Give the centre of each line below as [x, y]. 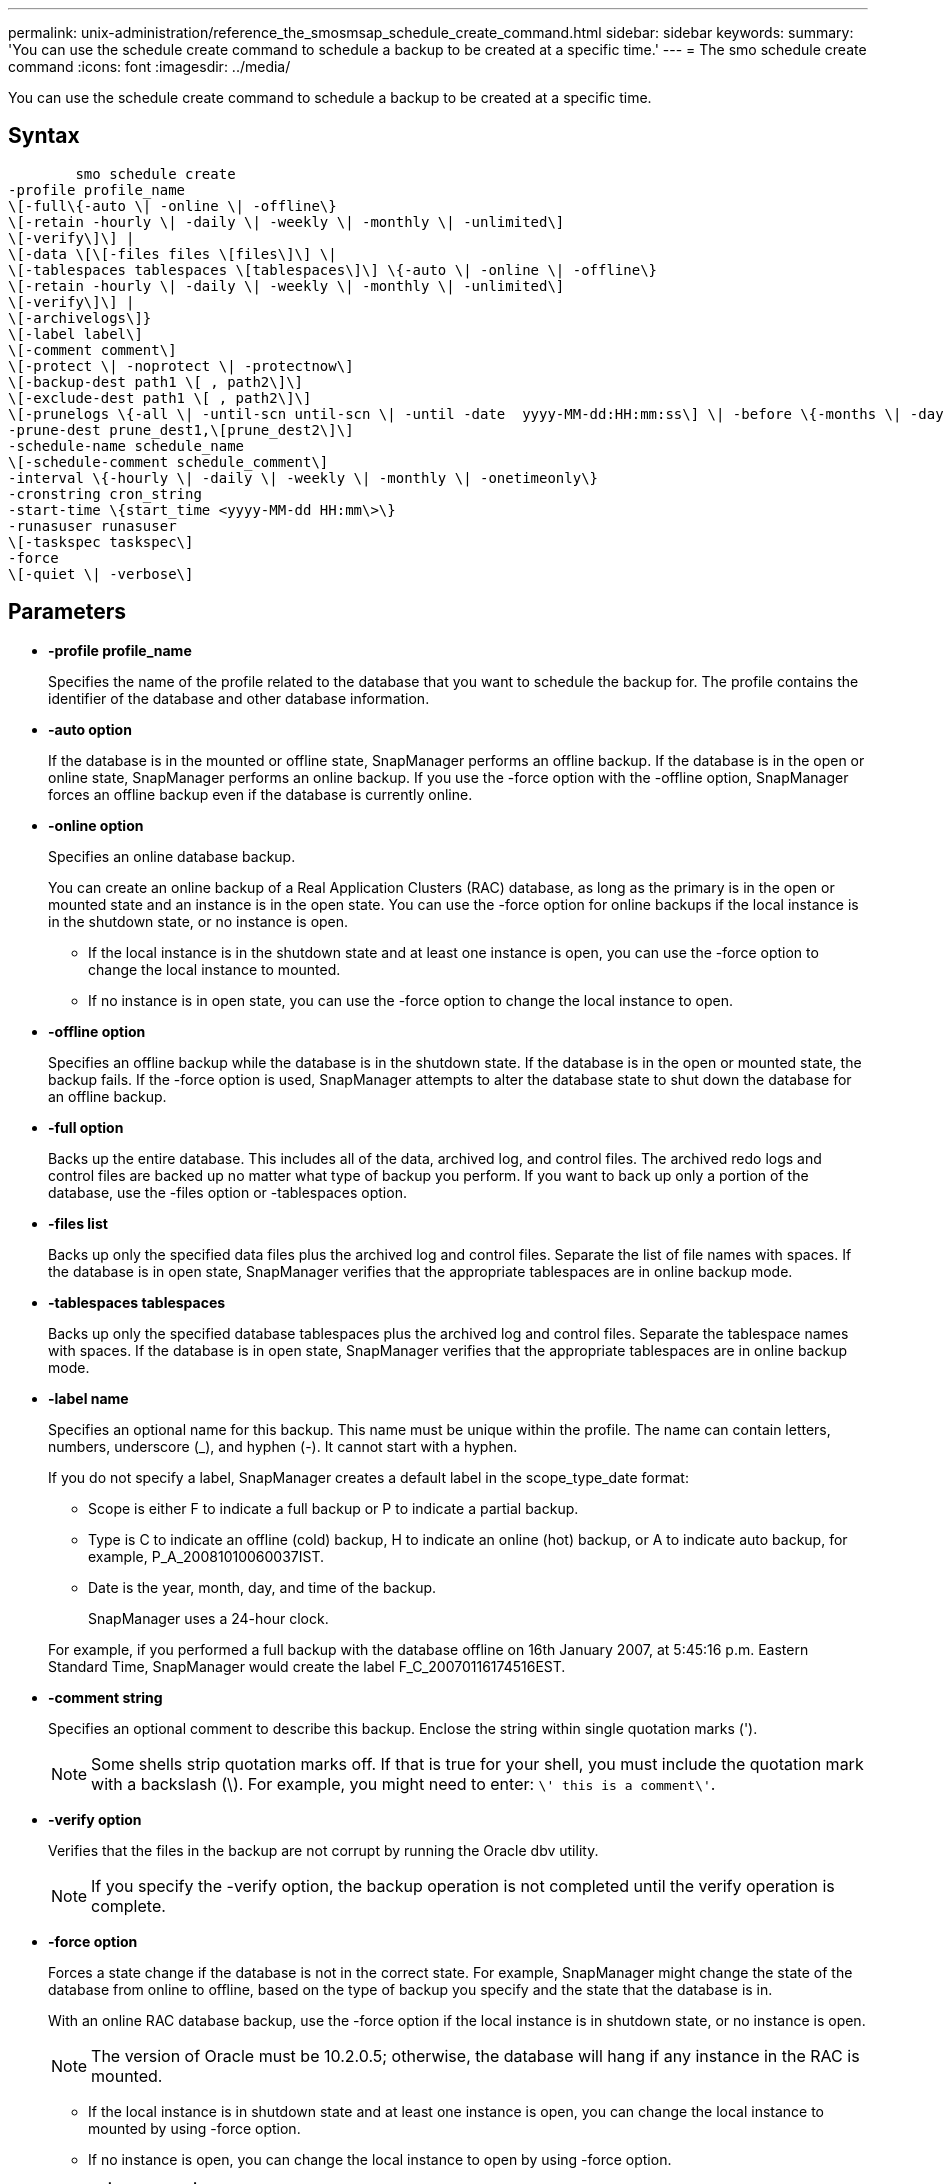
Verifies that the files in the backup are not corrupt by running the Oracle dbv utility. [323, 1850]
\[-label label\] [75, 333]
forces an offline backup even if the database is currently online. [260, 794]
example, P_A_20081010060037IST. [206, 1556]
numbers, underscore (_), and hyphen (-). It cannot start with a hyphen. [283, 1446]
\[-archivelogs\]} [80, 317]
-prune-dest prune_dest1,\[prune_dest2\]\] [181, 429]
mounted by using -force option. [194, 2128]
